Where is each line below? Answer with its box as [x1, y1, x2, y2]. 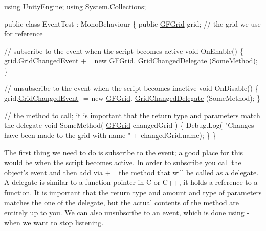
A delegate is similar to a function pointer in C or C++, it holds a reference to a [4, 177, 258, 188]
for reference [4, 28, 43, 39]
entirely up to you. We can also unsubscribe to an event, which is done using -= [4, 207, 255, 218]
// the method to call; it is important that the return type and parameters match [4, 109, 260, 120]
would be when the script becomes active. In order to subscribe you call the [4, 157, 241, 168]
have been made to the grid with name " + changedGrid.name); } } [4, 129, 216, 140]
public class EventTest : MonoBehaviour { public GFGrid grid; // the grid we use [4, 18, 261, 29]
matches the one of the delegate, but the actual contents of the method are [4, 197, 239, 207]
